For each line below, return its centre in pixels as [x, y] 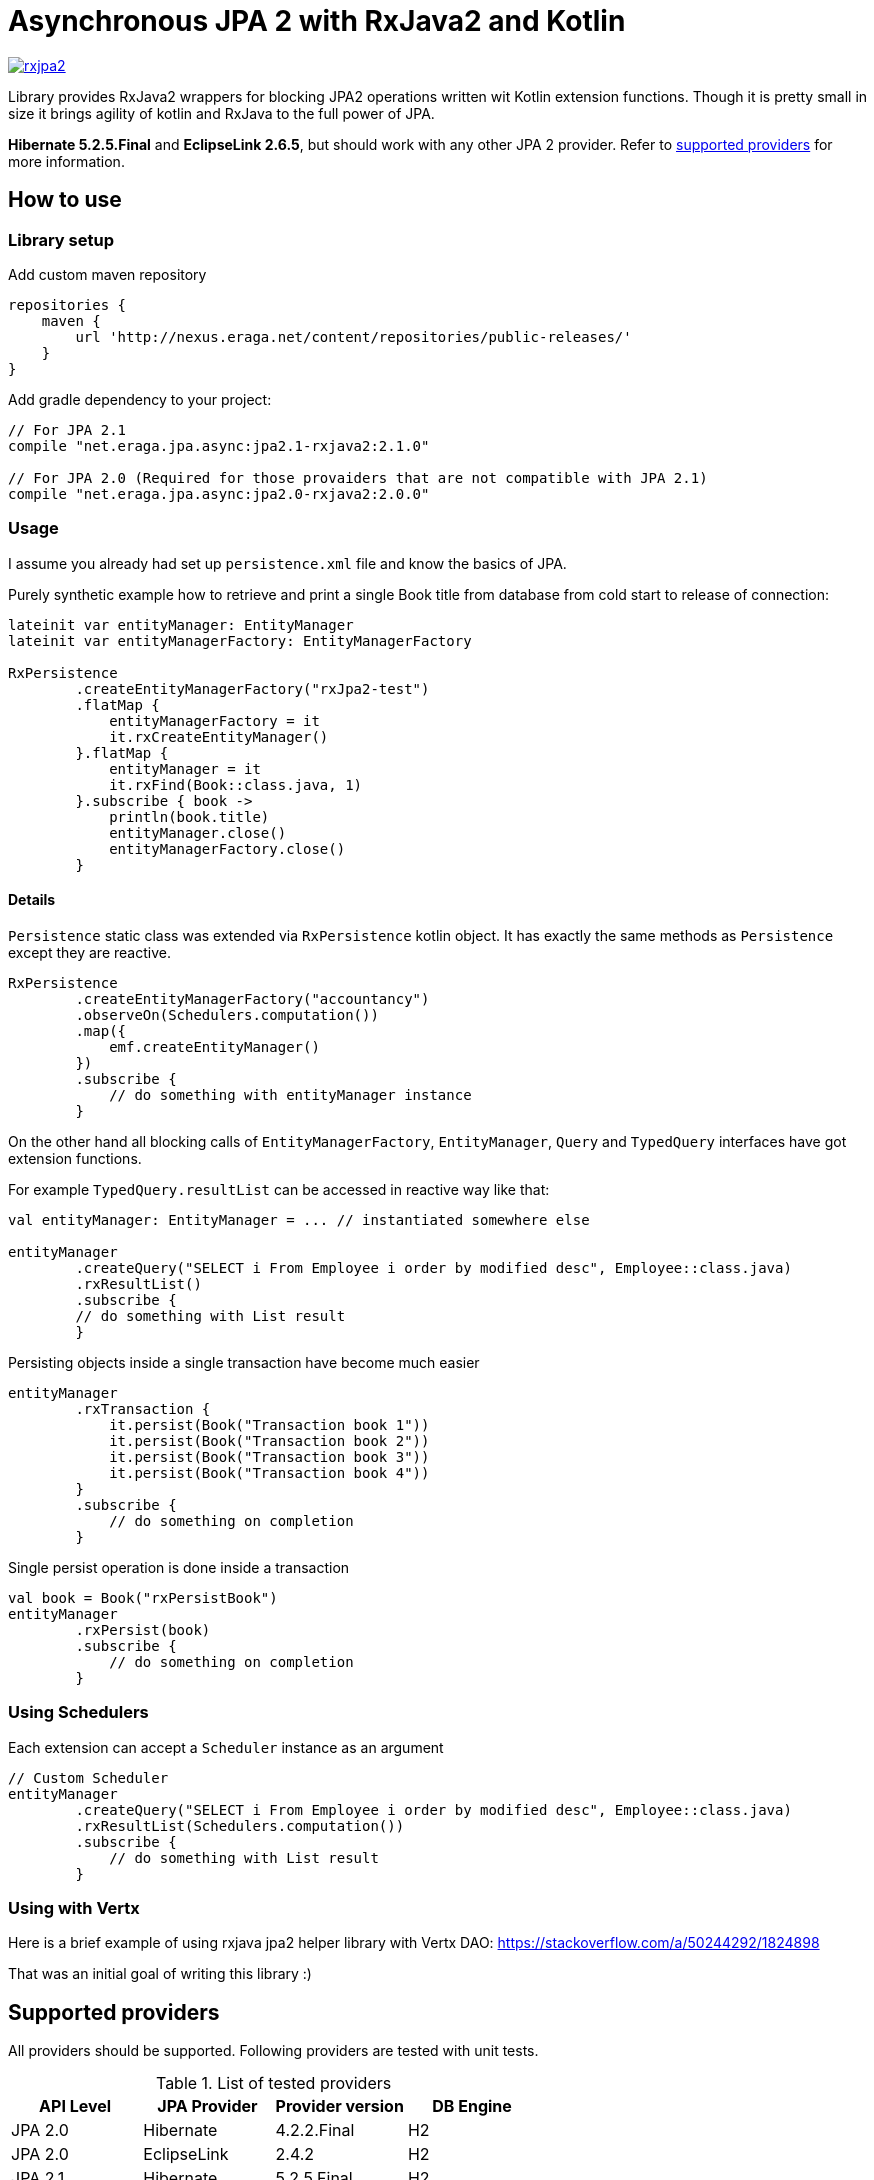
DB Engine [472, 2106]
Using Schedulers [78, 1712]
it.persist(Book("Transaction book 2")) [269, 1440]
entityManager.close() [198, 832]
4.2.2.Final [315, 2130]
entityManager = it [185, 768]
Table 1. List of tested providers [273, 2083]
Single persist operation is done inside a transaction [179, 1567]
